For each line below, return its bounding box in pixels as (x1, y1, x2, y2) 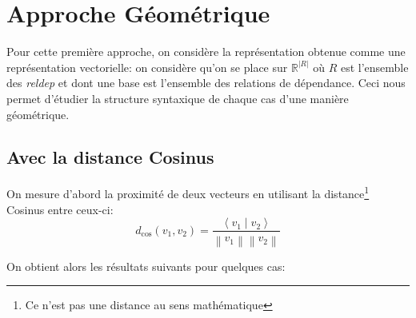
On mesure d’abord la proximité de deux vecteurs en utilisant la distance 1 (6, 183, 370, 201)
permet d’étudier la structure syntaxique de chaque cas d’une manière (6, 89, 349, 106)
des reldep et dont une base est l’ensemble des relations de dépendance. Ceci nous (6, 74, 406, 91)
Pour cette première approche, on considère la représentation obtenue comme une (6, 43, 406, 60)
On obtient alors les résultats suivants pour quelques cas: (6, 257, 286, 274)
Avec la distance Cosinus (6, 145, 214, 169)
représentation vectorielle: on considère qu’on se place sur (6, 58, 288, 75)
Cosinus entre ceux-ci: (6, 201, 114, 217)
